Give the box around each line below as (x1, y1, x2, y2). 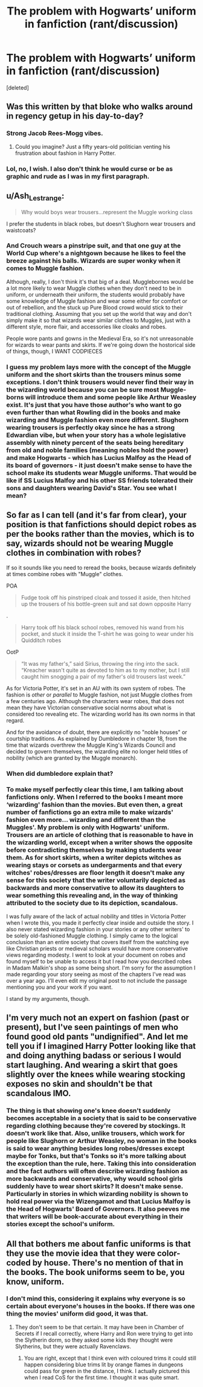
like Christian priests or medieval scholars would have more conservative (6, 945, 188, 952)
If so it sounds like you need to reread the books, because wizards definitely (6, 564, 196, 571)
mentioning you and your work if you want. (6, 983, 113, 991)
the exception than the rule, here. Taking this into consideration (6, 1159, 196, 1168)
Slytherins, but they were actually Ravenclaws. (14, 1342, 132, 1350)
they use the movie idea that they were (6, 1248, 156, 1258)
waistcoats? (6, 226, 36, 234)
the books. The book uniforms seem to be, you (6, 1267, 185, 1277)
